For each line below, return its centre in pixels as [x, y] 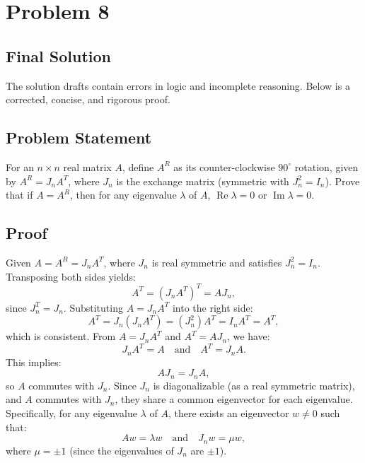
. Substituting [93, 307]
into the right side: [213, 307]
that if [19, 195]
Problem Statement [79, 137]
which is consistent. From [61, 336]
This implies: [34, 362]
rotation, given [326, 166]
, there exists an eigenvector [228, 413]
